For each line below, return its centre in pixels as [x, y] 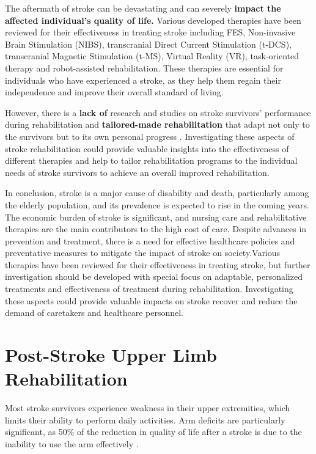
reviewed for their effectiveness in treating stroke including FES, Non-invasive [150, 32]
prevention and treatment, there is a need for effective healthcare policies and [150, 240]
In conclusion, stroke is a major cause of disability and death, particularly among [157, 193]
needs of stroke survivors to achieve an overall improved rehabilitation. [137, 172]
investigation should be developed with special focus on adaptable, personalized [154, 276]
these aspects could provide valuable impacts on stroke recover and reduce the [151, 300]
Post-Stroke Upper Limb [111, 355]
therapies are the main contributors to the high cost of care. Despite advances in [156, 229]
